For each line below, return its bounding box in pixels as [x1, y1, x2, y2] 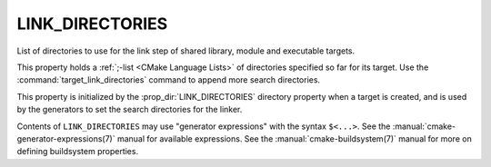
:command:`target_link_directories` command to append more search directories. [16, 74, 321, 85]
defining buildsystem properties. [16, 146, 139, 157]
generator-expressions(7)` [16, 133, 115, 144]
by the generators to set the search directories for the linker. [16, 104, 243, 115]
